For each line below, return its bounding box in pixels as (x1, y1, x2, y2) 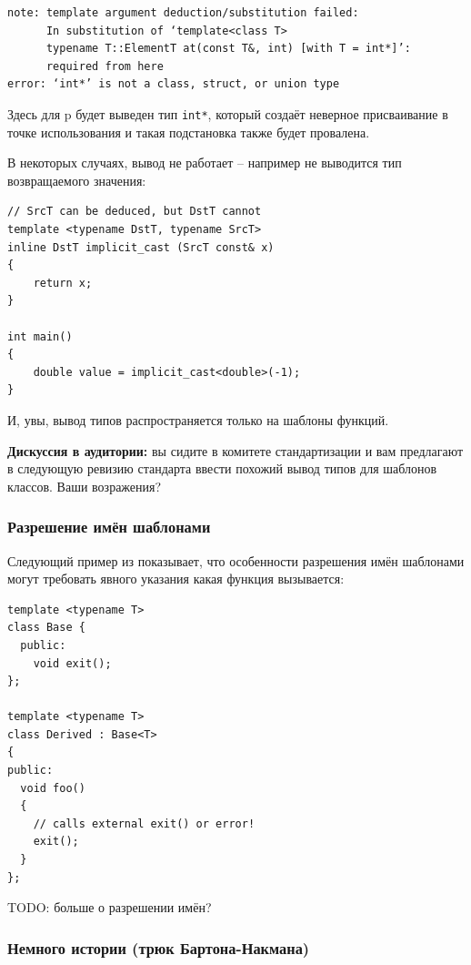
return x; (33, 276, 93, 289)
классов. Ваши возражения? (7, 476, 162, 495)
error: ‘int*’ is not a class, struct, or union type (7, 77, 340, 91)
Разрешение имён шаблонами (7, 515, 211, 538)
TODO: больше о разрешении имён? (7, 898, 212, 917)
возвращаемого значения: (7, 170, 146, 189)
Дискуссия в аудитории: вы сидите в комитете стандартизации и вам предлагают (7, 441, 464, 460)
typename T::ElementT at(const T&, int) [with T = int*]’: (45, 42, 411, 56)
